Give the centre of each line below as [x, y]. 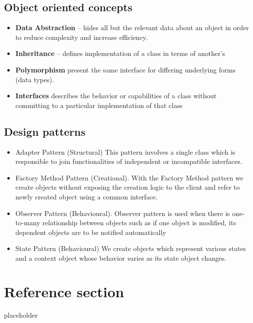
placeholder [21, 314]
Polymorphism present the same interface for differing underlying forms [125, 69]
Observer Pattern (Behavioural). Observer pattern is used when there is [123, 213]
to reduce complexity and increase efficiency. [81, 37]
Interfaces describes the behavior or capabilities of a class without [116, 96]
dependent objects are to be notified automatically [91, 232]
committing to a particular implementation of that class [99, 105]
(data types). [35, 79]
